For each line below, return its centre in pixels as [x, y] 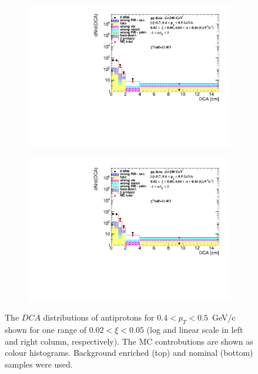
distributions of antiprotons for [99, 317]
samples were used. [39, 364]
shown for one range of [46, 330]
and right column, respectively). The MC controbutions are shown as [129, 341]
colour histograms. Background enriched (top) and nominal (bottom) [129, 353]
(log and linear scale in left [195, 330]
